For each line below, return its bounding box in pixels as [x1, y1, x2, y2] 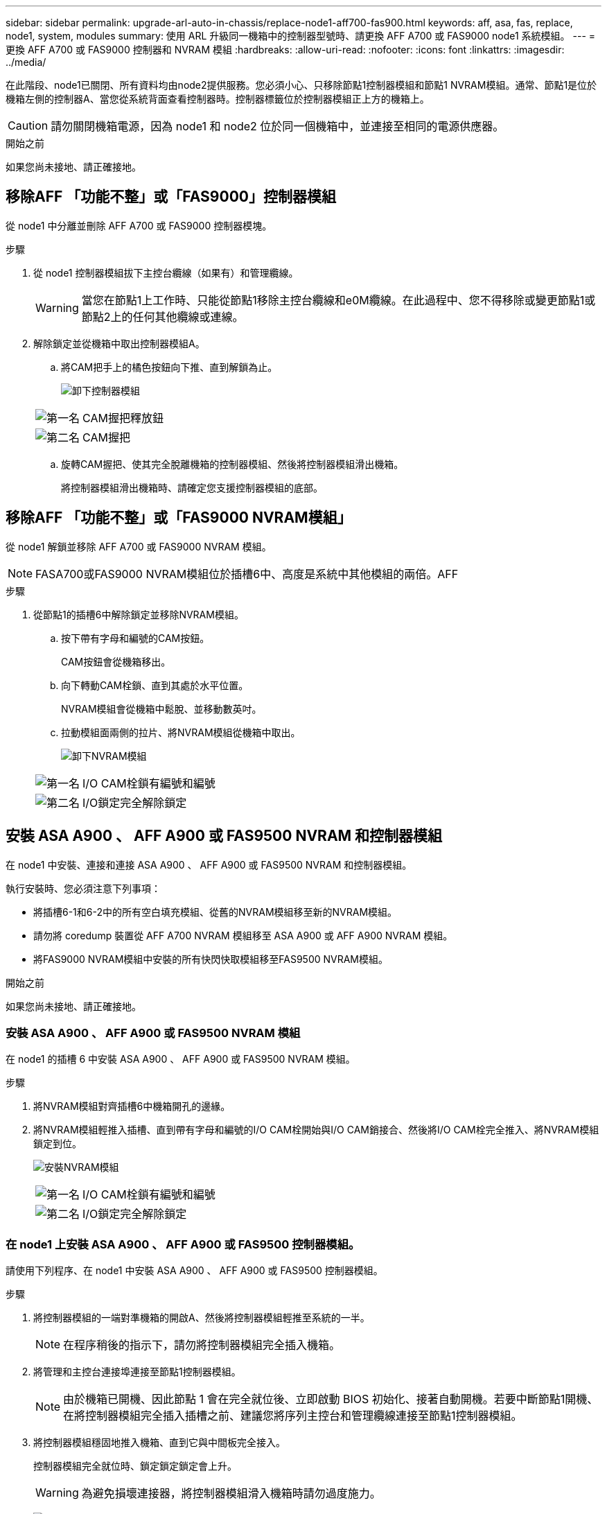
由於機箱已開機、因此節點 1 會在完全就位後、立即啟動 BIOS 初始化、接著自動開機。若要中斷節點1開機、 [63, 1392, 599, 1407]
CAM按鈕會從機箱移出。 [61, 655, 171, 668]
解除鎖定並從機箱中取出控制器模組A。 [33, 337, 205, 349]
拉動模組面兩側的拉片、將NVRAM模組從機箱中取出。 [61, 726, 301, 738]
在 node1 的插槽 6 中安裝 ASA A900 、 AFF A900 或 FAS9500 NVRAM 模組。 [6, 1053, 355, 1065]
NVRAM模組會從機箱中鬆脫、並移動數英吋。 [61, 702, 262, 715]
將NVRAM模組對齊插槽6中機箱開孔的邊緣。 [33, 1100, 231, 1113]
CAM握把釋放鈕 [82, 410, 164, 425]
